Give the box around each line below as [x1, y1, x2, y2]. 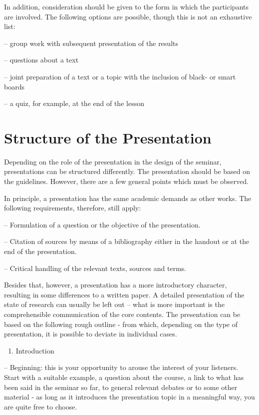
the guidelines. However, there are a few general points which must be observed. [4, 176, 249, 186]
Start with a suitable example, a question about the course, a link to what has [4, 371, 244, 382]
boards [4, 81, 24, 91]
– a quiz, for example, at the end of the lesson [4, 98, 144, 108]
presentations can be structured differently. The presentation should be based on [4, 166, 251, 176]
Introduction [15, 345, 54, 355]
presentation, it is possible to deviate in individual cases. [4, 328, 177, 339]
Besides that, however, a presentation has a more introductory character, [4, 279, 227, 290]
